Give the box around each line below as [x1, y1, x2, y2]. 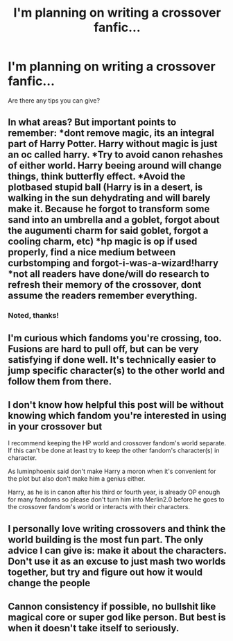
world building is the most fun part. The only [8, 533, 204, 545]
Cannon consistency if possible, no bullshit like [8, 601, 216, 613]
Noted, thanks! [8, 311, 60, 320]
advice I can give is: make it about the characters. [8, 545, 227, 556]
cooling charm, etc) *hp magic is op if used [8, 236, 198, 248]
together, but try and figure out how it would [8, 566, 203, 578]
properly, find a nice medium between [8, 246, 176, 258]
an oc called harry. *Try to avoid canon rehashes [8, 149, 223, 161]
